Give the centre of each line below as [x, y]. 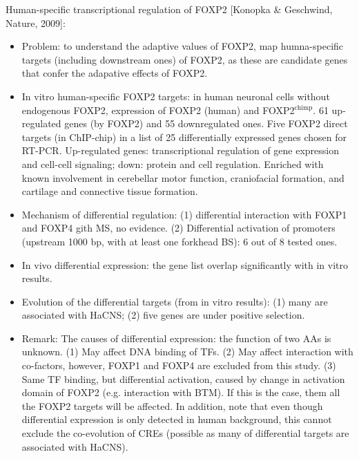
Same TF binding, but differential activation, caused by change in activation [183, 378]
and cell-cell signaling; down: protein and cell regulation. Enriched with [173, 163]
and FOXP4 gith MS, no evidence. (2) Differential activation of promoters [178, 228]
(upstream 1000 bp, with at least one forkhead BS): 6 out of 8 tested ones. [179, 241]
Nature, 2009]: [36, 22]
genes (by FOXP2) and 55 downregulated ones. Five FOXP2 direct [206, 123]
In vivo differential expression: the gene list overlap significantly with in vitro [185, 264]
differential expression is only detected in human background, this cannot [177, 419]
